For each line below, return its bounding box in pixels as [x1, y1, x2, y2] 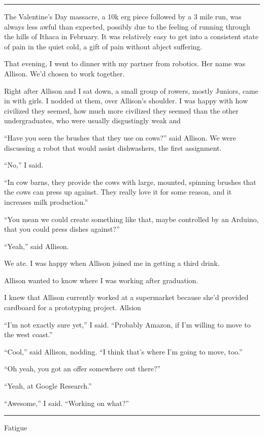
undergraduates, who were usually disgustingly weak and [4, 115, 181, 126]
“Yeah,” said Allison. [4, 240, 69, 251]
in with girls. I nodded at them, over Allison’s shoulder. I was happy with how [4, 95, 248, 106]
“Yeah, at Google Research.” [4, 380, 92, 391]
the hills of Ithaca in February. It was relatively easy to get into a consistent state [4, 31, 258, 42]
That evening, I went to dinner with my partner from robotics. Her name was [4, 58, 246, 69]
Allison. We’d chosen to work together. [4, 68, 125, 78]
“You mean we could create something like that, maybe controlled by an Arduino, [4, 213, 259, 224]
